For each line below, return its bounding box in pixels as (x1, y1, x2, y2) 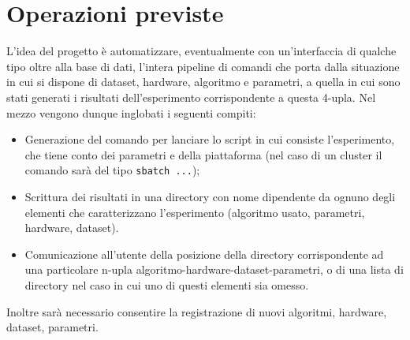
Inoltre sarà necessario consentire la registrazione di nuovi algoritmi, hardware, (6, 303, 387, 319)
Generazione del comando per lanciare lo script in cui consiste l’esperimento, (24, 131, 395, 148)
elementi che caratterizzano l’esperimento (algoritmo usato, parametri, (24, 204, 365, 220)
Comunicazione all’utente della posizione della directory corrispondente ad (24, 245, 384, 262)
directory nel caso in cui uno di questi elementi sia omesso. (24, 276, 309, 293)
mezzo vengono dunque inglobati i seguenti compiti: (6, 104, 256, 121)
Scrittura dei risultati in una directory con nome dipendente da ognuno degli (24, 188, 396, 204)
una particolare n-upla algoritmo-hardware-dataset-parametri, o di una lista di (24, 261, 404, 278)
